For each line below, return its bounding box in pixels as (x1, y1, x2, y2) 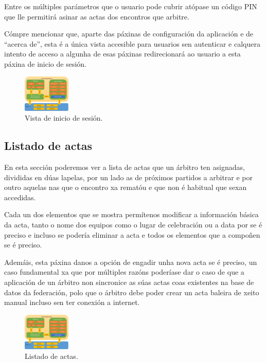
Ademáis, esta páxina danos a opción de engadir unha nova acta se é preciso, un (4, 256, 257, 267)
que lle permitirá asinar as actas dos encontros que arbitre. (4, 11, 189, 22)
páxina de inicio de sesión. (4, 58, 86, 69)
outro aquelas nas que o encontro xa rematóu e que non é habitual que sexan (4, 182, 247, 193)
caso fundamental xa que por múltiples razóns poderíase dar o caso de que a (4, 266, 244, 277)
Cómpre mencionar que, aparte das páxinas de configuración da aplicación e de (4, 28, 254, 39)
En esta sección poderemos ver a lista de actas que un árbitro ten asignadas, (4, 162, 245, 173)
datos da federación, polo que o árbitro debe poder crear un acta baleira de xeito (4, 286, 259, 297)
